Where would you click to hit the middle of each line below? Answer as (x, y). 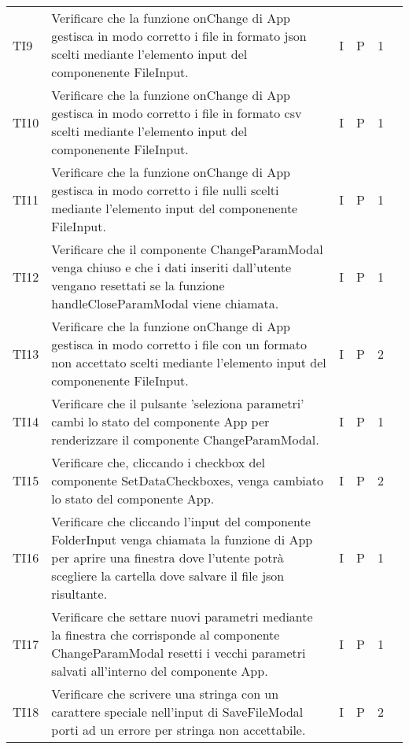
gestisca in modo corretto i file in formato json (179, 36)
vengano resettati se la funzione (138, 285)
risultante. (79, 594)
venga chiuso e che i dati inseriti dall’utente (171, 267)
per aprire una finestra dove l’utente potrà (168, 557)
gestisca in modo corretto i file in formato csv (177, 113)
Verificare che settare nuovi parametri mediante (182, 616)
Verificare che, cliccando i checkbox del (158, 462)
